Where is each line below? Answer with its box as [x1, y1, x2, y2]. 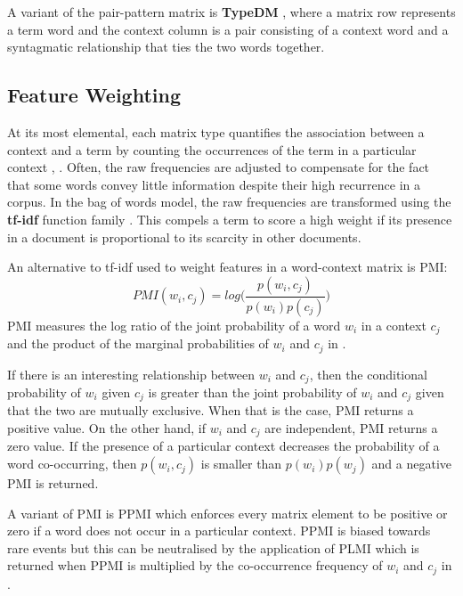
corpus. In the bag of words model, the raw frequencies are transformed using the [7, 192, 451, 211]
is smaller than [200, 454, 282, 473]
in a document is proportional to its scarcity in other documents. [7, 227, 361, 246]
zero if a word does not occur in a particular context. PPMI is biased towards [7, 521, 431, 540]
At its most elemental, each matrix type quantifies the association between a [7, 122, 425, 141]
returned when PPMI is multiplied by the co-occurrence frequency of [7, 556, 383, 575]
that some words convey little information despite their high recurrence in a [7, 175, 421, 193]
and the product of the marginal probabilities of [7, 334, 269, 353]
